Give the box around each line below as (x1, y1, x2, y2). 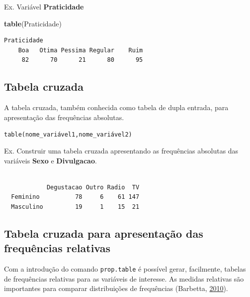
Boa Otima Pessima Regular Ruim (18, 46, 143, 54)
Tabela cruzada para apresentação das (4, 225, 203, 241)
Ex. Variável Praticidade (4, 1, 84, 11)
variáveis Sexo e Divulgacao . (4, 155, 97, 165)
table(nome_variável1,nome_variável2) (4, 131, 132, 139)
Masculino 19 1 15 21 (11, 203, 140, 210)
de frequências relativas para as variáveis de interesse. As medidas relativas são (4, 273, 244, 284)
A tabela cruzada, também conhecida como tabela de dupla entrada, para (4, 102, 229, 113)
